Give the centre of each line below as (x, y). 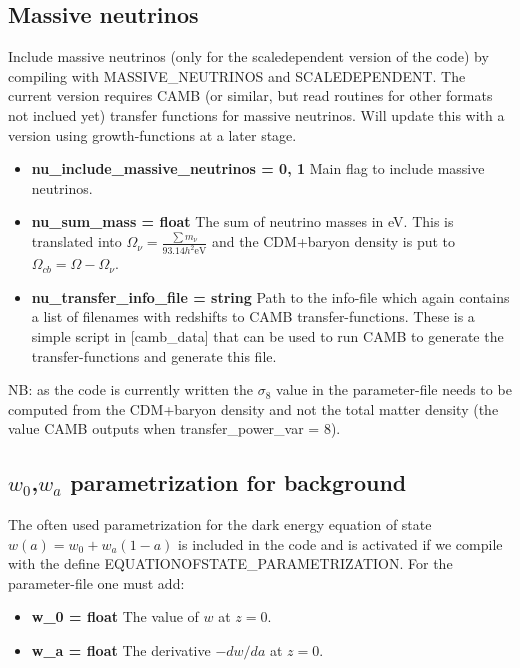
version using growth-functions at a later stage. (152, 134)
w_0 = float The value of (115, 616)
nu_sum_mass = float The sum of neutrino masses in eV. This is (242, 221)
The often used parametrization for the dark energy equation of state (220, 524)
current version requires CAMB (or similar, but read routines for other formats (250, 95)
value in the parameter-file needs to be (394, 389)
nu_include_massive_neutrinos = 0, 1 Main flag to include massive (258, 168)
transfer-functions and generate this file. (154, 355)
